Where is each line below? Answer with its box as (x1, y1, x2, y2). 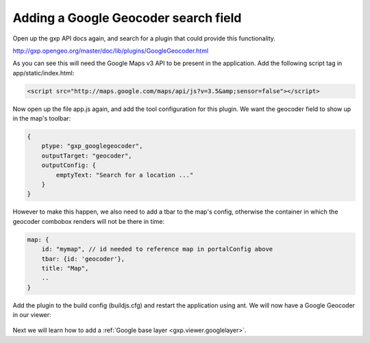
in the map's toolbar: (12, 114, 71, 123)
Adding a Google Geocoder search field (12, 10, 242, 25)
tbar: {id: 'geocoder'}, (41, 255, 125, 263)
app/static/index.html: (12, 68, 75, 77)
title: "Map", (41, 264, 89, 272)
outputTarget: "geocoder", (41, 151, 133, 160)
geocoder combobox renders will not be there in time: (12, 217, 164, 225)
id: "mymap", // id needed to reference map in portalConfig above (41, 245, 273, 253)
